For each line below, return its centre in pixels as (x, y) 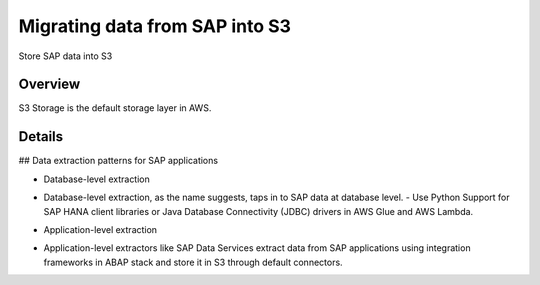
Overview (49, 84)
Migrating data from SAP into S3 (155, 26)
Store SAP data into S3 (65, 56)
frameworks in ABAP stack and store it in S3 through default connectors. (193, 262)
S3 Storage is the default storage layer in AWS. (115, 108)
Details (41, 136)
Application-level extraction (100, 229)
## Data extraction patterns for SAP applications (118, 161)
